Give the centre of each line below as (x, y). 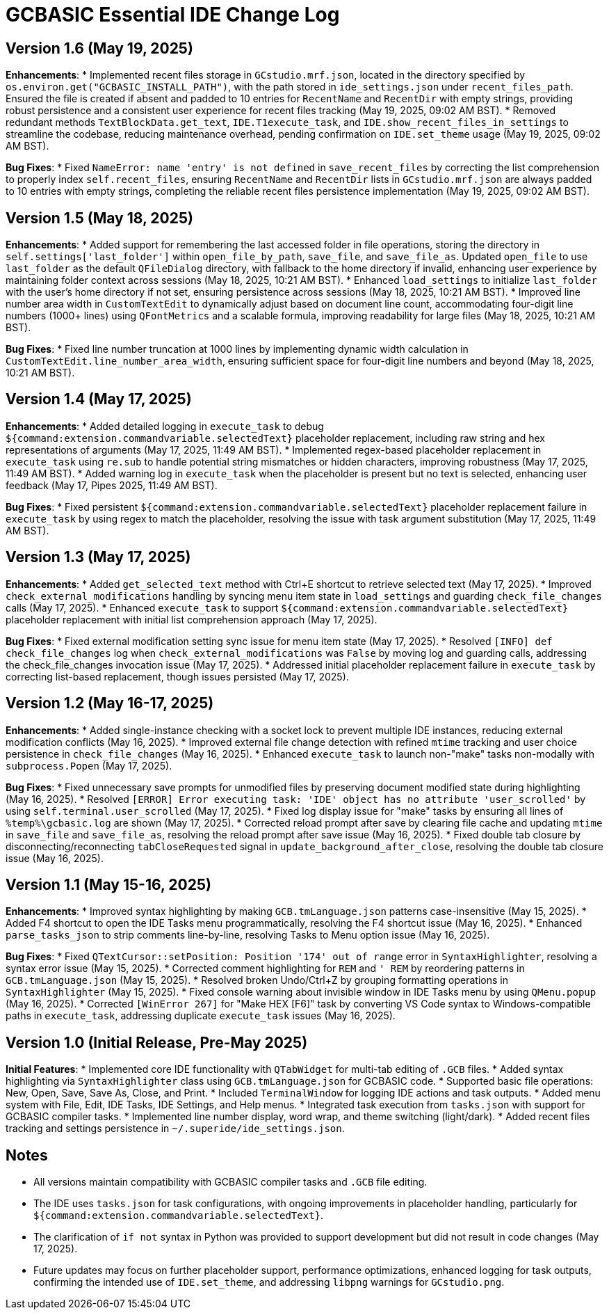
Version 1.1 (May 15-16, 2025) (108, 884)
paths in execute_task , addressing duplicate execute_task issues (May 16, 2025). (201, 1016)
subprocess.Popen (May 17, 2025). (89, 765)
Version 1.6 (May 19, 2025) (99, 48)
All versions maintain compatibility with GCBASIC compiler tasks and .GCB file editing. (230, 1182)
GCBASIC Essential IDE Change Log (173, 15)
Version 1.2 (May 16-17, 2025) (110, 703)
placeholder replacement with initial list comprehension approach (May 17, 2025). (192, 619)
